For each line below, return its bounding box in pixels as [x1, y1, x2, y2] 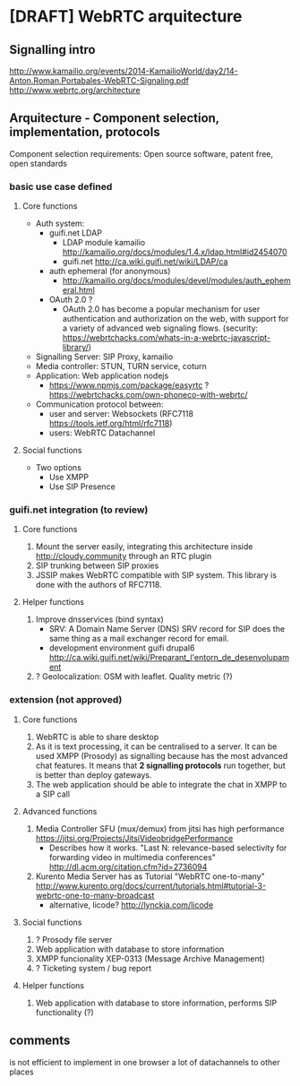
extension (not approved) [9, 694, 123, 706]
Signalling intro [9, 42, 96, 57]
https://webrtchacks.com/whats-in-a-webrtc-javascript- [62, 332, 271, 343]
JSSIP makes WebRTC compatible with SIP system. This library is [35, 570, 278, 581]
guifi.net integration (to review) [9, 504, 149, 516]
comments [9, 1033, 71, 1048]
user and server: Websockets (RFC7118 [48, 409, 194, 419]
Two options [35, 462, 82, 473]
